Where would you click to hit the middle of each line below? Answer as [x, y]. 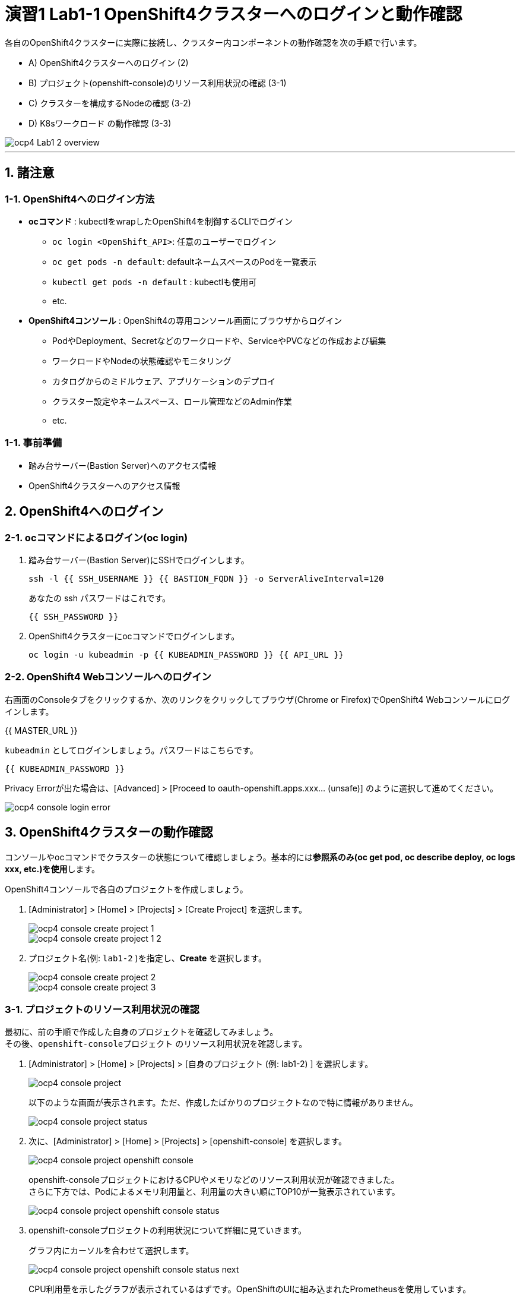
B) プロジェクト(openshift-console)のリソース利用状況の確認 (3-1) [158, 83]
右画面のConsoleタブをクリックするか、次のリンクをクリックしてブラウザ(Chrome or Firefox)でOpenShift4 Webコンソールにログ [258, 699]
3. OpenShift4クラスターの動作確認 [109, 832]
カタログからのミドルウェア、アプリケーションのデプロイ [164, 381]
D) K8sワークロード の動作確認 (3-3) [100, 123]
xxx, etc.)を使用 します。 [53, 869]
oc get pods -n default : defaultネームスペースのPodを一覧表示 [185, 261]
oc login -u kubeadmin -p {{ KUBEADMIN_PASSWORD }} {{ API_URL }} [186, 654]
